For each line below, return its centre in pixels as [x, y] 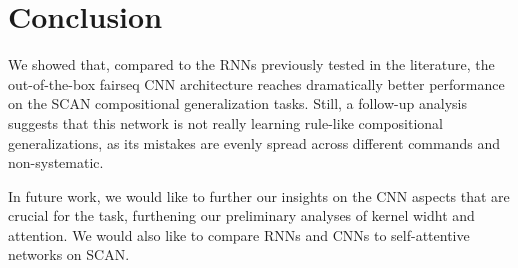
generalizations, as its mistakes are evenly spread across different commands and [254, 142]
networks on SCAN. [69, 254]
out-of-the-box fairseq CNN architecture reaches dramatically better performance [256, 83]
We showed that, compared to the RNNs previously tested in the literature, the [251, 64]
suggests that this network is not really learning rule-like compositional [226, 122]
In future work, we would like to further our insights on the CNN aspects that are [259, 195]
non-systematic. [56, 162]
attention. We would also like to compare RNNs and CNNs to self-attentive [239, 234]
